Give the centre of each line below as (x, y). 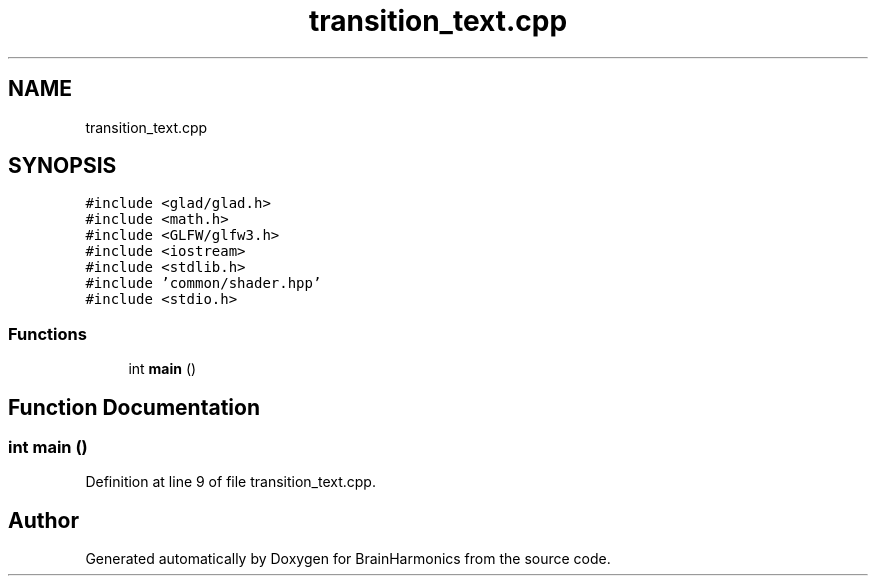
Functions (47, 333)
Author (43, 520)
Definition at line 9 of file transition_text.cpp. (230, 482)
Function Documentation (134, 407)
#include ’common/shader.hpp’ (203, 283)
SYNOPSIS (62, 166)
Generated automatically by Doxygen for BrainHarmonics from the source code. (348, 559)
